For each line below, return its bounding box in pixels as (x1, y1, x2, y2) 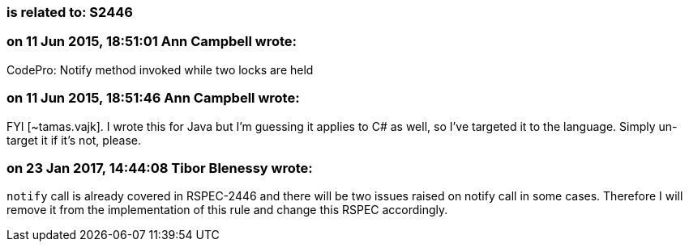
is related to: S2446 (6, 4, 133, 20)
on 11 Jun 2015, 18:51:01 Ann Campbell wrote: (6, 33, 297, 50)
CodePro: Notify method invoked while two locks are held (6, 62, 314, 77)
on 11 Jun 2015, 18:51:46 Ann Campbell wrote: (6, 90, 300, 107)
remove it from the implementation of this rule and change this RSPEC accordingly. (6, 203, 448, 217)
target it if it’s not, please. (6, 132, 142, 147)
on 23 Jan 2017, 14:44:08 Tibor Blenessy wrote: (6, 159, 313, 176)
